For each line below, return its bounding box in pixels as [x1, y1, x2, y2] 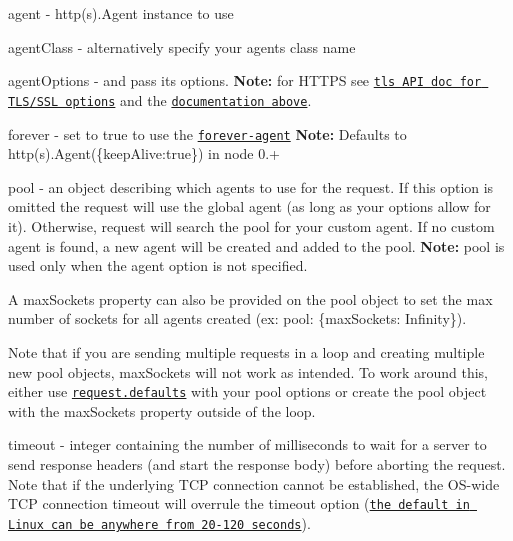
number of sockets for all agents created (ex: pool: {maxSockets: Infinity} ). [8, 308, 467, 329]
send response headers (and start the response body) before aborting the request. [8, 453, 506, 474]
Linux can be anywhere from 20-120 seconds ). [8, 512, 311, 533]
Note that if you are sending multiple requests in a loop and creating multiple [8, 341, 485, 362]
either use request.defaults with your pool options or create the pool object [8, 381, 487, 402]
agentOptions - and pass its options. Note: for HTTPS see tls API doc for [8, 70, 482, 91]
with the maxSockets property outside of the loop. [8, 400, 316, 421]
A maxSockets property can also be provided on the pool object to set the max [8, 288, 493, 309]
